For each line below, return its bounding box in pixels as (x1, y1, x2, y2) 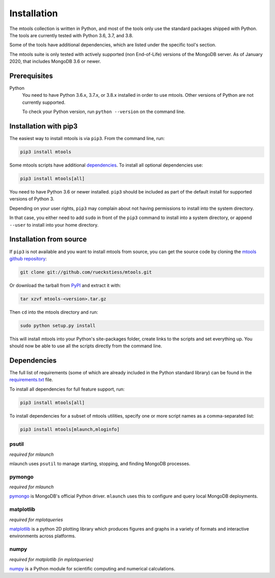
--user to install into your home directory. (9, 222, 99, 228)
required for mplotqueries (9, 516, 63, 522)
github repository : (9, 255, 47, 262)
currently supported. (22, 99, 66, 105)
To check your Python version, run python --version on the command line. (22, 108, 185, 115)
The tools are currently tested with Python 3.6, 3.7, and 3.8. (9, 32, 133, 38)
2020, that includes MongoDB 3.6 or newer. (9, 59, 101, 65)
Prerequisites (9, 71, 53, 80)
